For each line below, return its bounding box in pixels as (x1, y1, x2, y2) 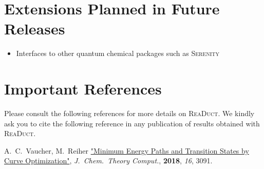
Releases (4, 18, 65, 39)
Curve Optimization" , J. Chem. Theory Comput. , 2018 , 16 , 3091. (4, 155, 213, 166)
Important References (4, 78, 162, 99)
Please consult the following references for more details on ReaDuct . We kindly (4, 108, 255, 119)
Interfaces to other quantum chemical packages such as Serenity (16, 48, 220, 59)
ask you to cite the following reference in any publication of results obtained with (4, 118, 260, 128)
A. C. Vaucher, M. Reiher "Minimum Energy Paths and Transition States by (4, 145, 249, 156)
